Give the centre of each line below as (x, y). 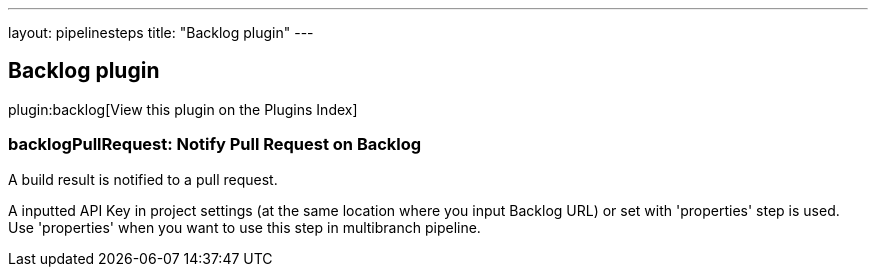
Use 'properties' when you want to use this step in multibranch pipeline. (244, 227)
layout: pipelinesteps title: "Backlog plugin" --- (161, 32)
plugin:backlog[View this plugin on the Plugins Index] (183, 109)
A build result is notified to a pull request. (143, 179)
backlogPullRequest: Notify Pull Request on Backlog (215, 144)
